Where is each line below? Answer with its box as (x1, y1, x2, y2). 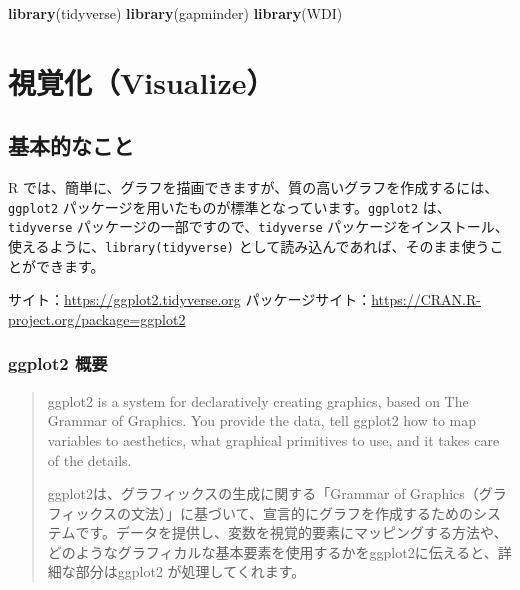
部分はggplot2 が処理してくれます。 (75, 561, 306, 582)
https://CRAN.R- (371, 289, 481, 310)
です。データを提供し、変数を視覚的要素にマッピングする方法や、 (75, 522, 508, 543)
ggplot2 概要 (8, 351, 108, 376)
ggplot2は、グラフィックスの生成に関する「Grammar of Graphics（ (47, 483, 479, 504)
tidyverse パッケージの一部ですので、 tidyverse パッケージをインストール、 (8, 216, 509, 237)
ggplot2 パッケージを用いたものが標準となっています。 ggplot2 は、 (8, 196, 451, 217)
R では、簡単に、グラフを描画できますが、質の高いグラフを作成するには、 (8, 177, 499, 198)
